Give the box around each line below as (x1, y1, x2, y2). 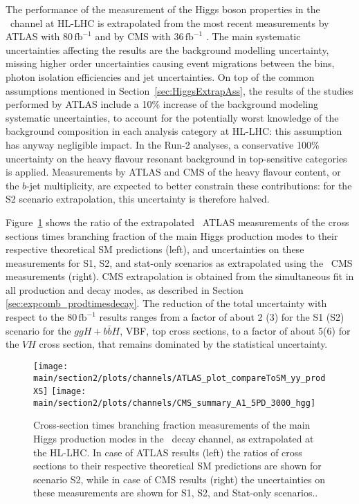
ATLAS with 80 (6, 29, 73, 44)
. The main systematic (205, 29, 301, 44)
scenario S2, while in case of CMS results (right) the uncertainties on (33, 472, 326, 486)
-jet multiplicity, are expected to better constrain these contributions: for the (26, 178, 352, 192)
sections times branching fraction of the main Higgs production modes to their (6, 228, 338, 243)
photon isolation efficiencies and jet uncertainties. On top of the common (6, 69, 315, 84)
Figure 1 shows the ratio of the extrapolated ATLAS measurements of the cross (6, 214, 349, 229)
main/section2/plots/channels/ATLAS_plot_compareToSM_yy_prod (33, 373, 326, 383)
